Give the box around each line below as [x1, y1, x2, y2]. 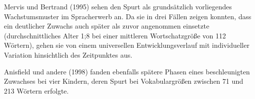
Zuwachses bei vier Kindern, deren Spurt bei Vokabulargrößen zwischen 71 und [4, 76, 244, 86]
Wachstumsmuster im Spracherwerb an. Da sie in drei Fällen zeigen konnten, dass [4, 11, 252, 21]
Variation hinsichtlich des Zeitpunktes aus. [4, 49, 133, 60]
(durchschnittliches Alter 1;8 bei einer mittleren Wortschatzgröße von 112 [4, 30, 226, 40]
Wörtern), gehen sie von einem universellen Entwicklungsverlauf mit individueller [4, 40, 250, 50]
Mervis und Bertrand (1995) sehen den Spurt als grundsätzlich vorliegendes [4, 1, 232, 11]
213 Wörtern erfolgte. [4, 85, 69, 96]
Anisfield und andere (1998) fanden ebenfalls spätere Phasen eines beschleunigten [4, 66, 250, 76]
